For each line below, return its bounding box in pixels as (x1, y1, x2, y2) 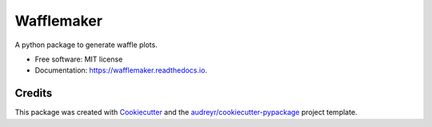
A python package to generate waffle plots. (14, 40, 158, 50)
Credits (14, 86, 53, 100)
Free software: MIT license (34, 54, 123, 64)
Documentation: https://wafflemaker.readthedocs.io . (34, 65, 208, 75)
